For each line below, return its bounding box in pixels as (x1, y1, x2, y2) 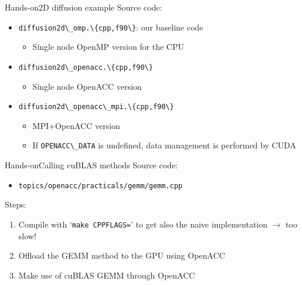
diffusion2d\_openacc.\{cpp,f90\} (18, 63, 153, 72)
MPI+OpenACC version (32, 119, 120, 131)
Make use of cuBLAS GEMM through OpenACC (18, 269, 195, 281)
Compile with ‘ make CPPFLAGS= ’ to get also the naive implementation (18, 218, 268, 230)
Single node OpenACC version (32, 80, 142, 92)
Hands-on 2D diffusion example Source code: (5, 1, 162, 13)
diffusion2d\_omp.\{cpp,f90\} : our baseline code (18, 21, 203, 33)
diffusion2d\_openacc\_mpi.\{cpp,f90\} (18, 103, 174, 111)
